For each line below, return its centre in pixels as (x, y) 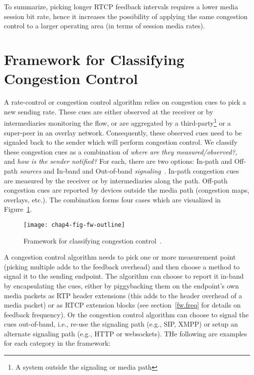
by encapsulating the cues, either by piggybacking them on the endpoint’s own (121, 285)
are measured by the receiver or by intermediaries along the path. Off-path (116, 180)
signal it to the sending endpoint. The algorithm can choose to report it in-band (124, 276)
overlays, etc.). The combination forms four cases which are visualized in (112, 199)
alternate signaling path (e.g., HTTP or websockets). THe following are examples (126, 333)
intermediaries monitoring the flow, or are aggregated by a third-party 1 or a (117, 122)
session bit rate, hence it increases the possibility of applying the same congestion (126, 16)
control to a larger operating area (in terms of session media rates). (105, 26)
